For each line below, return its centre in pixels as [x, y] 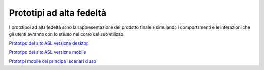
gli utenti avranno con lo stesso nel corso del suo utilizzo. [67, 34]
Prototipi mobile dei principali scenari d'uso [53, 61]
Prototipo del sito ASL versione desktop [49, 43]
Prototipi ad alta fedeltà [58, 13]
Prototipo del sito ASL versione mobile [47, 52]
